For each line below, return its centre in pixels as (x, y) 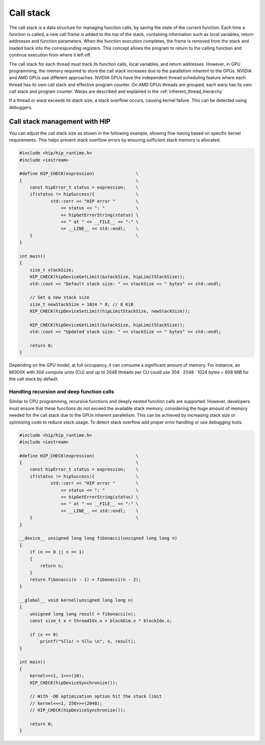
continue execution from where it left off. (50, 55)
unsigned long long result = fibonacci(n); (83, 614)
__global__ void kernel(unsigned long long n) (76, 600)
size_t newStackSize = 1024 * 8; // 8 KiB (81, 304)
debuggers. (21, 107)
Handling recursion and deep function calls (62, 392)
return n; (52, 566)
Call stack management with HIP (60, 121)
